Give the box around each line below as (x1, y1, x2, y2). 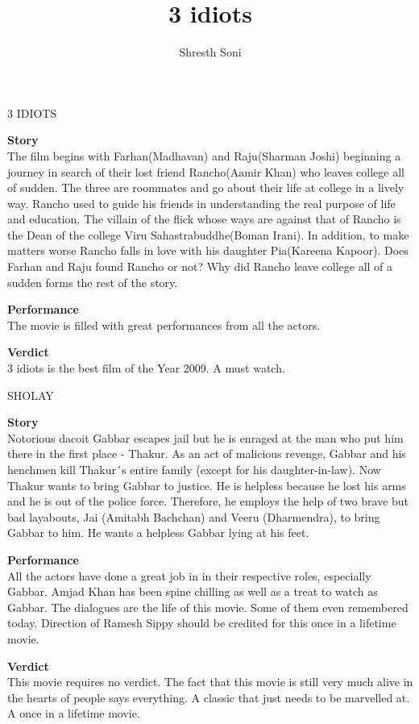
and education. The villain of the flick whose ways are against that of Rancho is (7, 210, 401, 227)
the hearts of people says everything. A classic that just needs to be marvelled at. (7, 689, 410, 705)
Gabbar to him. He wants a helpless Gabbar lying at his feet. (7, 524, 309, 541)
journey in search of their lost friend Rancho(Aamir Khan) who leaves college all (7, 163, 404, 180)
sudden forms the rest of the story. (7, 273, 178, 290)
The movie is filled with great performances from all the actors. (7, 316, 321, 333)
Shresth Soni (179, 44, 242, 60)
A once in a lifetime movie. (7, 705, 140, 722)
